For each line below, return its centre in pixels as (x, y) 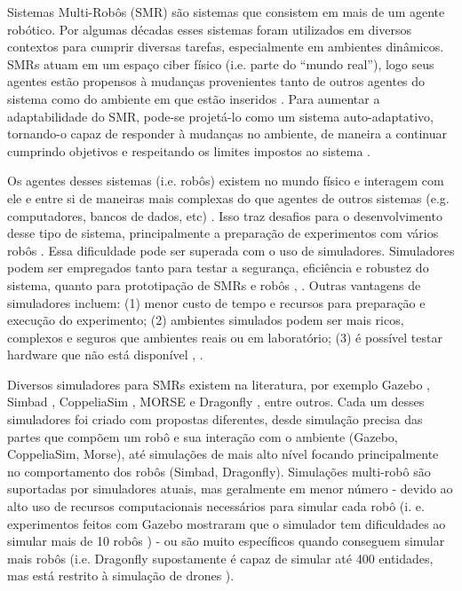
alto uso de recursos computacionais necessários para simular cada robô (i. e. (216, 506)
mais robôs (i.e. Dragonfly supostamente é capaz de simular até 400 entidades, (220, 558)
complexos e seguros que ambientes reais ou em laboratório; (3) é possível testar (225, 337)
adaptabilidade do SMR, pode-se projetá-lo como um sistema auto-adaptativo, (220, 116)
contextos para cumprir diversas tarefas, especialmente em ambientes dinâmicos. (226, 47)
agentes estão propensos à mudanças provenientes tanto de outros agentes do (216, 81)
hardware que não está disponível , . (105, 355)
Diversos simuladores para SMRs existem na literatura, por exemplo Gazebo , (219, 384)
